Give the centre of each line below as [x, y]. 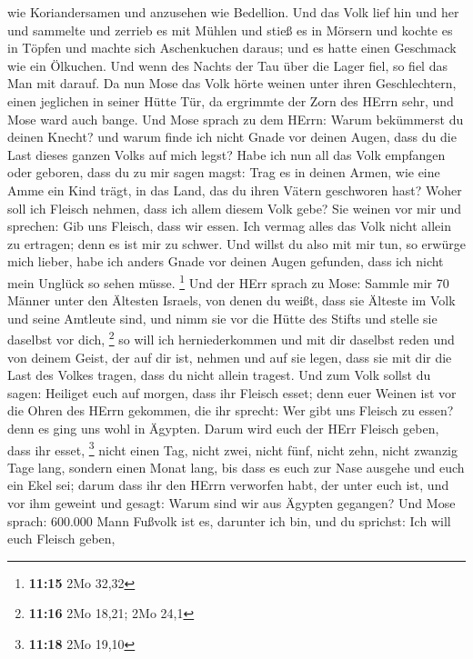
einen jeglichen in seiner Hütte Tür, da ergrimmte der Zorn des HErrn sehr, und [231, 100]
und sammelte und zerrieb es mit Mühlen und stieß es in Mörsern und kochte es [230, 30]
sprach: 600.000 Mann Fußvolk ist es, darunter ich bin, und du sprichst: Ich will [229, 520]
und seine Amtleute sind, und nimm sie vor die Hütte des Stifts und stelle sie [222, 318]
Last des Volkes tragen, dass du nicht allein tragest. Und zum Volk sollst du [219, 375]
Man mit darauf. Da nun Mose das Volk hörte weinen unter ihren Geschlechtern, [232, 83]
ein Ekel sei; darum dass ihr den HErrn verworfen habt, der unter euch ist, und [228, 485]
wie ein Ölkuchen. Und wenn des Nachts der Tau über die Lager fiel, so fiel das [227, 65]
